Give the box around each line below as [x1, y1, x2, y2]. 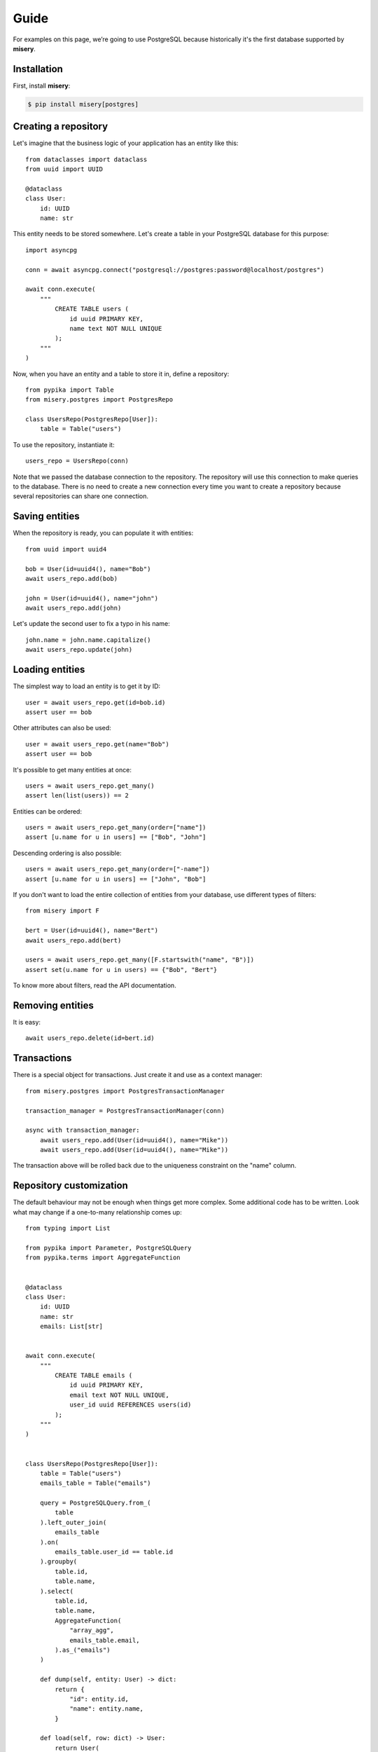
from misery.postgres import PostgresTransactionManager [25, 1087, 225, 1095]
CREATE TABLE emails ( [55, 1371, 133, 1380]
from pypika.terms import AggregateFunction [25, 1254, 181, 1261]
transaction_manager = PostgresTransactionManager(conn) [25, 1107, 225, 1114]
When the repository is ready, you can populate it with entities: [13, 529, 194, 538]
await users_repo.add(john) [25, 604, 122, 612]
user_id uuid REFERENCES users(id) [69, 1401, 192, 1409]
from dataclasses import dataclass [25, 155, 148, 163]
